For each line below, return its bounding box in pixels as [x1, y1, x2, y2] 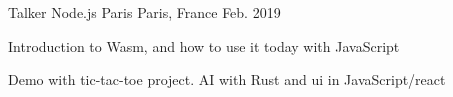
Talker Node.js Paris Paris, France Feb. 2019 [8, 2, 281, 22]
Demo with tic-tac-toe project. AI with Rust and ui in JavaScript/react [8, 69, 446, 90]
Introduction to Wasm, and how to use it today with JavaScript [8, 35, 400, 56]
